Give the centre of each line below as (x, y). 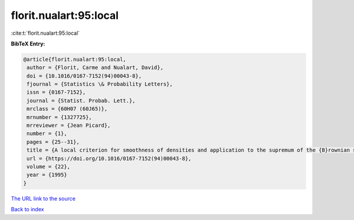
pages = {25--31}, (53, 142)
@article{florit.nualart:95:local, (75, 59)
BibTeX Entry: (28, 44)
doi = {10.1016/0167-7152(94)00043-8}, (84, 76)
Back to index (27, 209)
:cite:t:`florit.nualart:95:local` (45, 33)
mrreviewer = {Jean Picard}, (69, 126)
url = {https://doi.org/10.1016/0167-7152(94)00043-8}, (109, 158)
